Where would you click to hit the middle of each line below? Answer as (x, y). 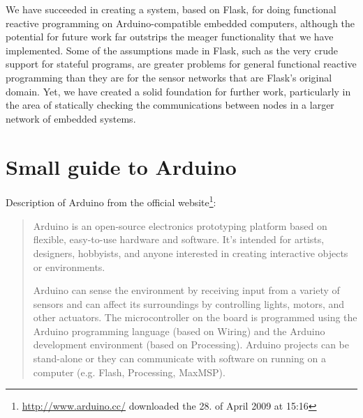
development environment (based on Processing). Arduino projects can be (191, 345)
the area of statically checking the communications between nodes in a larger (170, 105)
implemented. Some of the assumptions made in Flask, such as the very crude (172, 50)
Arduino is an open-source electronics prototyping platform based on (180, 225)
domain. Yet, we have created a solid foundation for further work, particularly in (178, 91)
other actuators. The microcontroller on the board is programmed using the (195, 317)
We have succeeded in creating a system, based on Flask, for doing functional (171, 9)
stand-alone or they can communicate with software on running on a (179, 358)
